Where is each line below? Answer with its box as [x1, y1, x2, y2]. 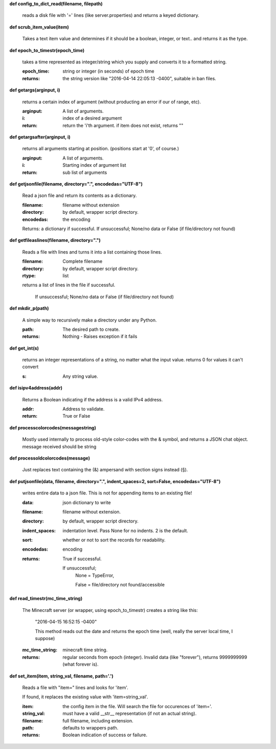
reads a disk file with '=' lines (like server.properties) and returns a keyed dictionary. [22, 12, 199, 18]
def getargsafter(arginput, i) [9, 134, 71, 140]
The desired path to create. [62, 326, 120, 332]
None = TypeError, [75, 572, 114, 578]
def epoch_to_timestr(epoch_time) [9, 47, 85, 53]
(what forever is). [62, 661, 99, 667]
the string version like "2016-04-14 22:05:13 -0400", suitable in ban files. [62, 75, 217, 81]
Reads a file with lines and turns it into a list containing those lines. [22, 248, 162, 255]
